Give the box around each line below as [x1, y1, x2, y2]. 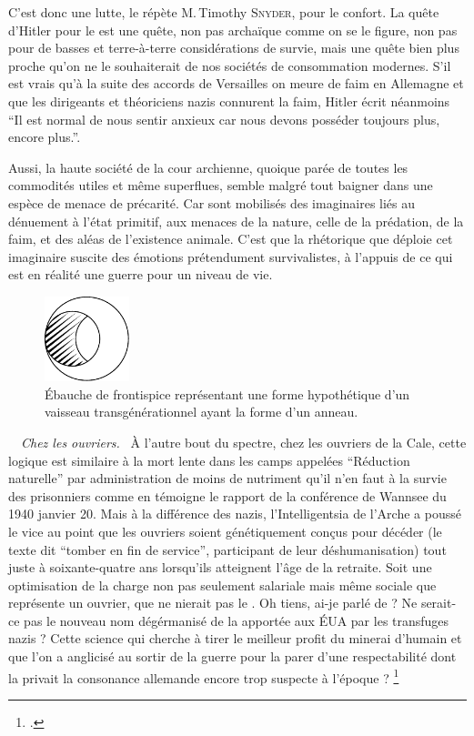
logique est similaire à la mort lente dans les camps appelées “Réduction [8, 450, 410, 469]
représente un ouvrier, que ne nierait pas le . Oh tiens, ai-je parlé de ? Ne [8, 593, 418, 612]
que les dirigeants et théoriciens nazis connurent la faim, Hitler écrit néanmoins [8, 91, 450, 110]
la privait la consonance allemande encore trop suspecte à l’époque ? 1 [8, 665, 399, 687]
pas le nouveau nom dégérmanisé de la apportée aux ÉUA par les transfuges [24, 610, 449, 630]
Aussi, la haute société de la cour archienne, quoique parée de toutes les [8, 157, 408, 176]
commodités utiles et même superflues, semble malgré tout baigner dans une [8, 176, 433, 195]
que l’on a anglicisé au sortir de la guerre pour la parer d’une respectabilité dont [8, 647, 457, 666]
